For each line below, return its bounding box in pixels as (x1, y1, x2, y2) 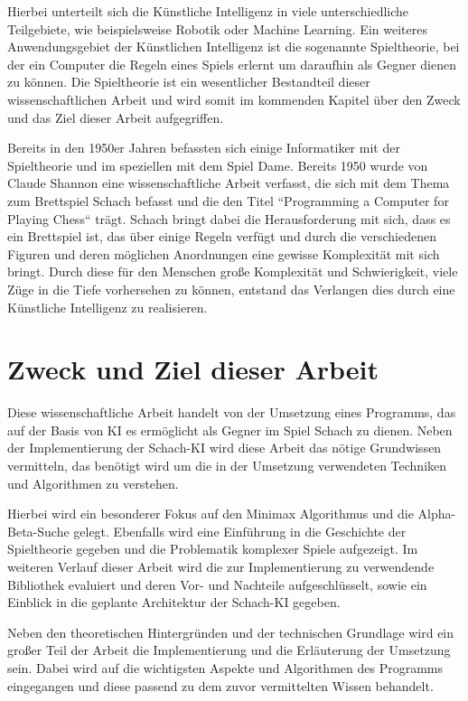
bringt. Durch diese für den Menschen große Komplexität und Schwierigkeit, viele (7, 262, 458, 281)
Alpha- (417, 504, 456, 523)
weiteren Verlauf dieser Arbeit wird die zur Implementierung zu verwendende (7, 556, 435, 575)
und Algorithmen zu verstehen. (7, 473, 179, 492)
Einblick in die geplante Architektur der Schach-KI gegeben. (7, 593, 341, 612)
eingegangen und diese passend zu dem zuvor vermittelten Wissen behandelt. (7, 676, 434, 695)
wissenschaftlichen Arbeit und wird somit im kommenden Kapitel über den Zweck (7, 89, 461, 108)
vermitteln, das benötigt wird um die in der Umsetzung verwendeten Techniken (7, 456, 447, 474)
